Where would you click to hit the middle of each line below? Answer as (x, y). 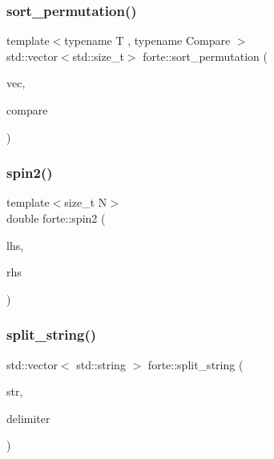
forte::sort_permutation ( (205, 56)
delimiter (28, 418)
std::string (101, 364)
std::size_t (98, 56)
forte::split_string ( (195, 364)
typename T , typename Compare (147, 40)
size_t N (86, 202)
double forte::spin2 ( (56, 218)
